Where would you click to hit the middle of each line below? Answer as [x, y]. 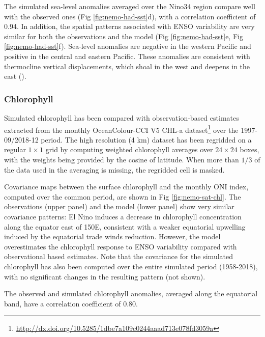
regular [15, 149]
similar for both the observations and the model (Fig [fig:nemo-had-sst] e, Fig [124, 36]
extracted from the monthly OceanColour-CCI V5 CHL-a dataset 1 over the [121, 129]
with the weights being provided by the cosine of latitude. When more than [122, 159]
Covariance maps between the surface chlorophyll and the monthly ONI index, [126, 187]
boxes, [249, 149]
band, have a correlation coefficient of [63, 303]
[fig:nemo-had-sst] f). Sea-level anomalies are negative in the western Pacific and [128, 46]
